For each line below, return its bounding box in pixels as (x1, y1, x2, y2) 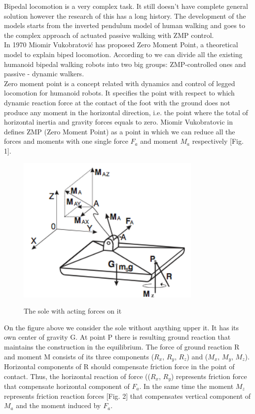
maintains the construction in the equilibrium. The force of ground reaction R (4, 341, 240, 351)
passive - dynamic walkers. (4, 68, 84, 79)
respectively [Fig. (192, 136, 244, 146)
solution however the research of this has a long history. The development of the (4, 10, 246, 21)
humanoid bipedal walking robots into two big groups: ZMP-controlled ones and (4, 59, 246, 69)
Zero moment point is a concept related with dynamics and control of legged (4, 78, 235, 88)
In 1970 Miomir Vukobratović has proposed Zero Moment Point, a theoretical (4, 39, 238, 50)
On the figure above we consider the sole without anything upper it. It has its (4, 322, 239, 332)
